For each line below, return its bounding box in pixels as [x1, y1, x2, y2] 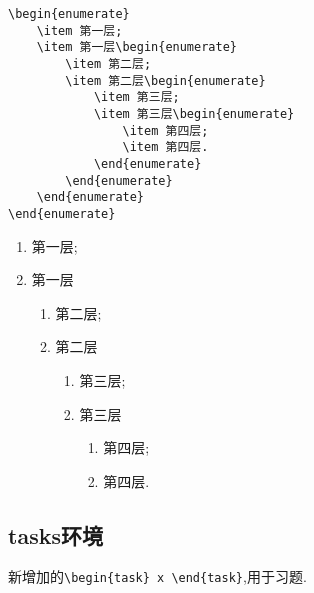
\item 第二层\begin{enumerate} [65, 73, 266, 88]
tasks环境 [8, 519, 103, 550]
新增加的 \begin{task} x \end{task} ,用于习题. [8, 566, 307, 587]
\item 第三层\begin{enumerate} [93, 106, 295, 121]
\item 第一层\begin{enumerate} [36, 40, 237, 55]
